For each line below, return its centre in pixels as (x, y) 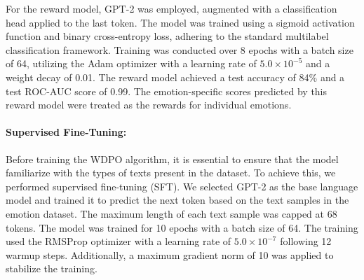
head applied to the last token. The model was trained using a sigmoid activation (180, 22)
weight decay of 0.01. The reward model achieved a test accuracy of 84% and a (175, 77)
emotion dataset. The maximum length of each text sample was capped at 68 (171, 213)
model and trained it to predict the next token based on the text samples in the (177, 200)
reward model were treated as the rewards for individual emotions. (149, 105)
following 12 (306, 241)
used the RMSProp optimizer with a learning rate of (119, 241)
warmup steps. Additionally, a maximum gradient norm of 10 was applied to (170, 254)
